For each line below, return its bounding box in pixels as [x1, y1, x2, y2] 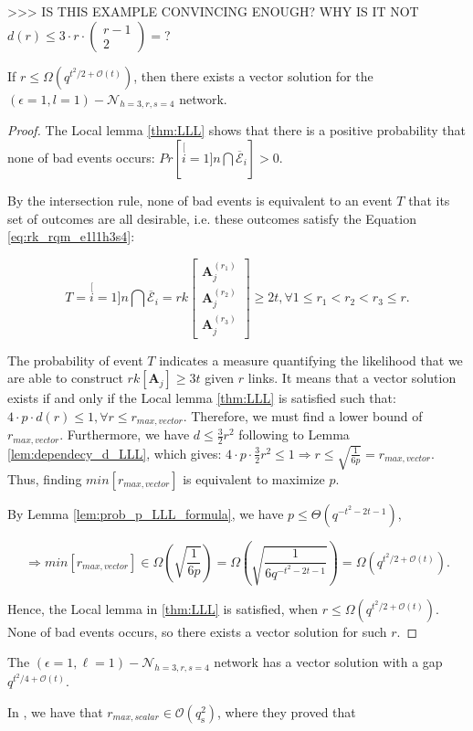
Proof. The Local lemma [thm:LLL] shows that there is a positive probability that [7, 121, 467, 140]
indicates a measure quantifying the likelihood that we [159, 350, 463, 369]
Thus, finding [7, 469, 82, 488]
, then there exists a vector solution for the [133, 66, 373, 85]
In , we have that [7, 702, 103, 721]
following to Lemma [238, 425, 350, 444]
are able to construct [7, 368, 123, 387]
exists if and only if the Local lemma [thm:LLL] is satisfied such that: [7, 388, 396, 408]
